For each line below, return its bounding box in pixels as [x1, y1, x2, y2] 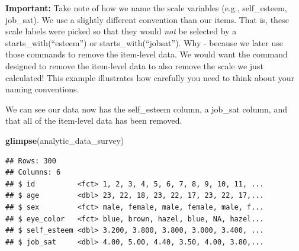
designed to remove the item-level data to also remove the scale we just [5, 59, 263, 72]
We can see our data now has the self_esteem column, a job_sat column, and [5, 102, 287, 115]
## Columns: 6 [5, 168, 61, 177]
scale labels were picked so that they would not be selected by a [5, 25, 237, 37]
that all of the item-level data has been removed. [5, 114, 182, 127]
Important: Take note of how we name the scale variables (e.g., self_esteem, [5, 2, 287, 14]
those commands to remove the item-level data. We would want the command [5, 48, 288, 60]
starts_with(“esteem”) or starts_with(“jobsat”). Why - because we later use [5, 36, 283, 49]
